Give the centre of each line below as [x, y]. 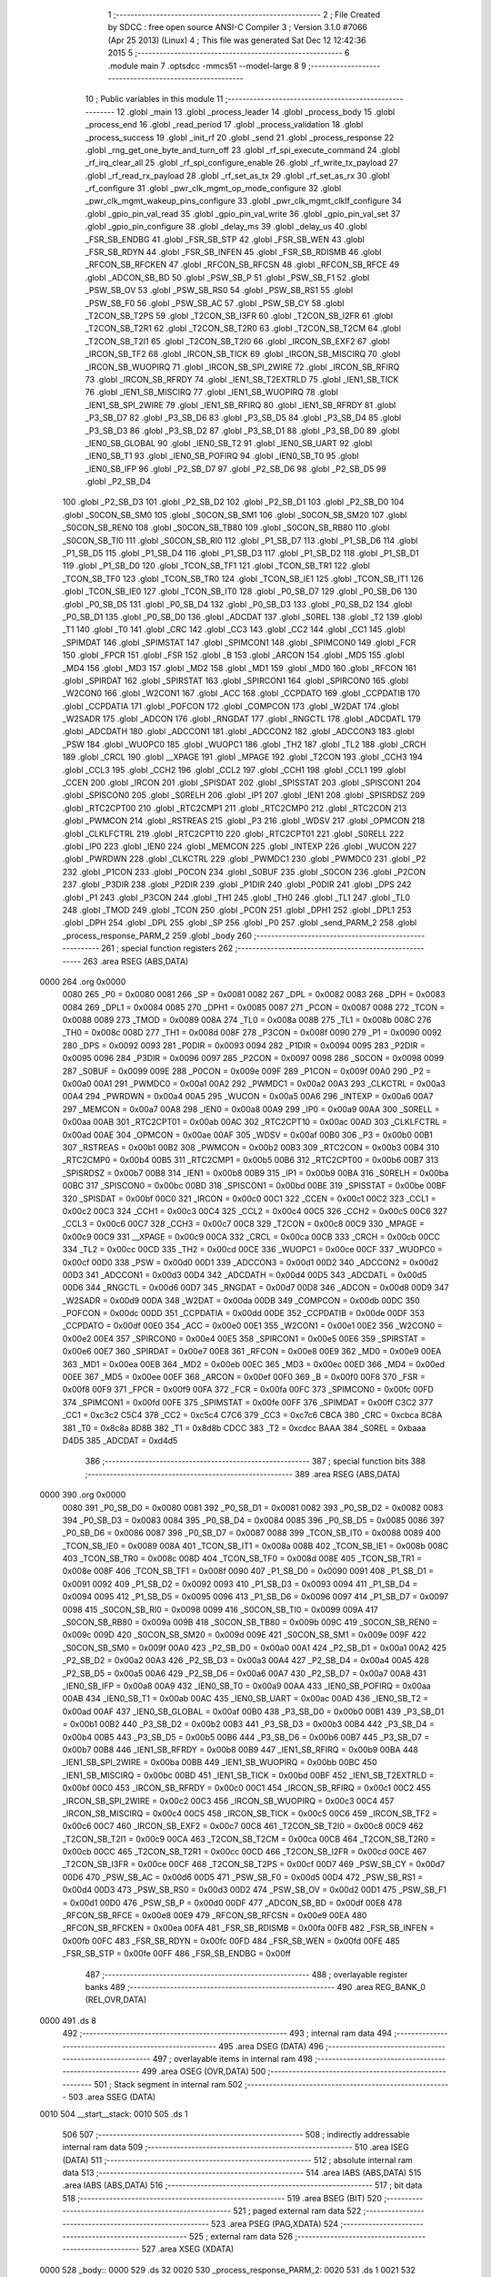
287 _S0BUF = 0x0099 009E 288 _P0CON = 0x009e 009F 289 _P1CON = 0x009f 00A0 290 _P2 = [247, 1071]
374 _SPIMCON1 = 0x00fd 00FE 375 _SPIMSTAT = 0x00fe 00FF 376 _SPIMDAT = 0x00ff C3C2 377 [248, 1402]
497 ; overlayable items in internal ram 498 [233, 2058]
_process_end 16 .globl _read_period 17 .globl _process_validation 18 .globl [224, 125]
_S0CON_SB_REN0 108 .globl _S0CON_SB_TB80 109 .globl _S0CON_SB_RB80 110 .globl [226, 527]
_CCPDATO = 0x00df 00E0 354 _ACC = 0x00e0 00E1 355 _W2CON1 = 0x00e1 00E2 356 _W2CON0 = [252, 1326]
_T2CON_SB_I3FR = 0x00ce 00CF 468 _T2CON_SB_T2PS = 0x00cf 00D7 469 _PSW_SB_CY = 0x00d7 [254, 1864]
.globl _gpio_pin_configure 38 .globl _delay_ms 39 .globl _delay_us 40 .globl [226, 227]
